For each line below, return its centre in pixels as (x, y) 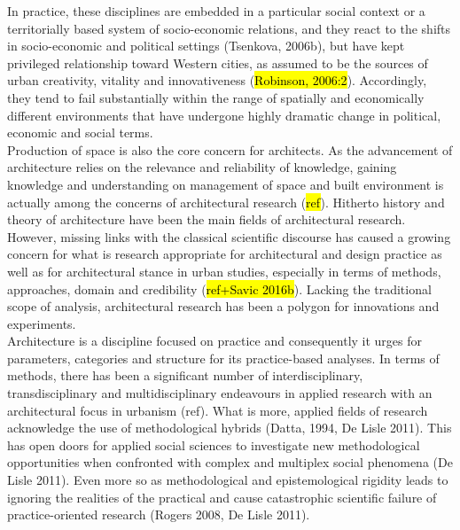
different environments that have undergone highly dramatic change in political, (224, 115)
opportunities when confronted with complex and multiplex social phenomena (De (230, 462)
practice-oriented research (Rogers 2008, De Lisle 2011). (159, 514)
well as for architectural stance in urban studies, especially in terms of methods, (224, 271)
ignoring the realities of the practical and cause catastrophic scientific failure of (222, 497)
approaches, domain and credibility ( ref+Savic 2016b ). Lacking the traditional (219, 288)
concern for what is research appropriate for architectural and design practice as (225, 254)
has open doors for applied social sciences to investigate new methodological (214, 444)
